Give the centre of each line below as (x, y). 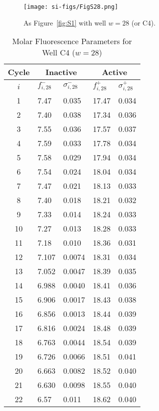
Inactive (61, 72)
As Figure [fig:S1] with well (65, 22)
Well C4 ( (58, 52)
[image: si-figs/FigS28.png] (71, 7)
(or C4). (143, 22)
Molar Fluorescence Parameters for (72, 41)
